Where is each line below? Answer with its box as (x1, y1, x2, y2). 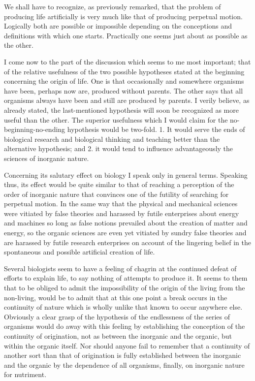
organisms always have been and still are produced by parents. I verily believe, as (4, 95, 250, 105)
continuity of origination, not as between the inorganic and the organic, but (4, 331, 232, 341)
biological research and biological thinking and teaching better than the (4, 133, 220, 144)
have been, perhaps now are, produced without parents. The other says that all (4, 85, 243, 95)
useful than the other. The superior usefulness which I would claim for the (4, 114, 228, 125)
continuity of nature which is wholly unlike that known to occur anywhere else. (4, 302, 243, 312)
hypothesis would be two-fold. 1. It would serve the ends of (67, 124, 245, 134)
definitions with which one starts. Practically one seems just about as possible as (4, 30, 248, 40)
